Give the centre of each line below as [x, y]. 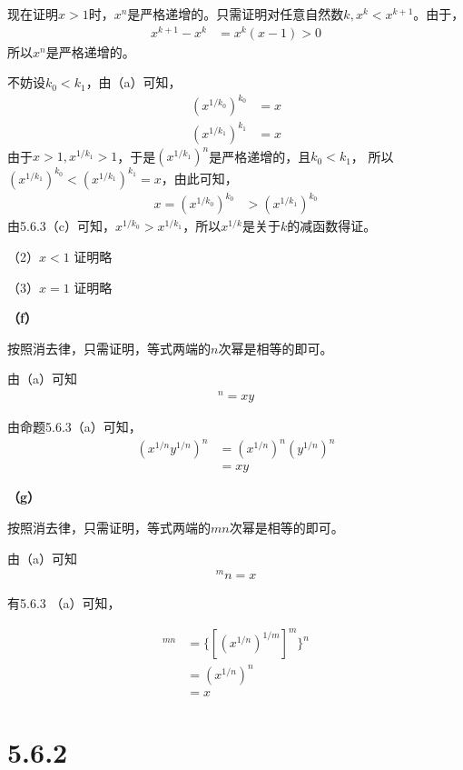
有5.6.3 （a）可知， [64, 603]
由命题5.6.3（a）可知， [74, 427]
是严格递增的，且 [260, 156]
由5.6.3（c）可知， [61, 226]
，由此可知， [199, 178]
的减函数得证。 [332, 226]
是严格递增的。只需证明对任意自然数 [236, 14]
